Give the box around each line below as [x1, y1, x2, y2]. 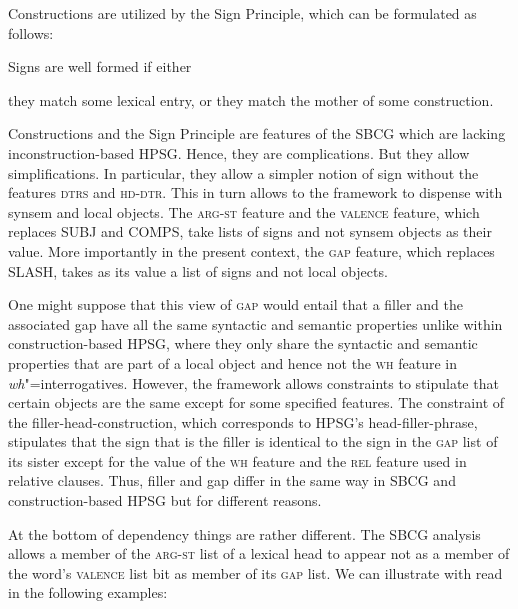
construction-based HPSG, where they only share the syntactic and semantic [8, 333, 478, 354]
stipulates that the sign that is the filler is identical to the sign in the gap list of [8, 431, 498, 452]
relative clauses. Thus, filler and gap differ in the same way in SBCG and [8, 470, 456, 491]
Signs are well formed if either [8, 56, 192, 77]
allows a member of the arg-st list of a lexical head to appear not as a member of [8, 543, 510, 564]
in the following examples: [8, 582, 168, 603]
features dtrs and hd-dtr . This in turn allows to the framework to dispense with [8, 182, 503, 203]
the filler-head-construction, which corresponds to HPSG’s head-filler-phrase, [8, 411, 478, 432]
